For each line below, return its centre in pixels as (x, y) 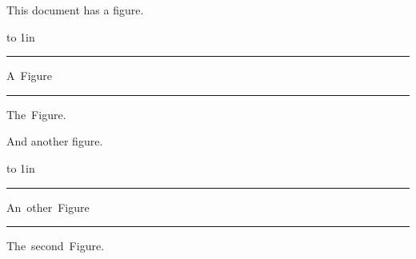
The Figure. (36, 114)
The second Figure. (56, 246)
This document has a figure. (75, 10)
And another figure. (55, 141)
